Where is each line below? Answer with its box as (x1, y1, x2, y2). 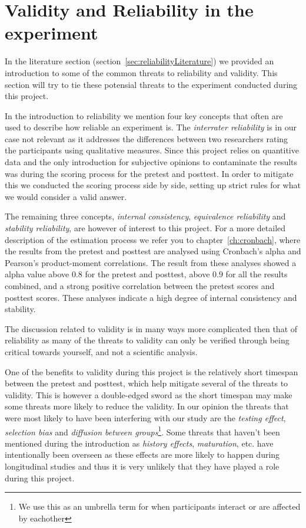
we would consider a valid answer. (5, 190, 127, 202)
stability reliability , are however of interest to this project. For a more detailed (5, 222, 286, 234)
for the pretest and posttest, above (85, 268, 210, 280)
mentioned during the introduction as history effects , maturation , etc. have (5, 437, 274, 449)
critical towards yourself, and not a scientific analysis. (5, 345, 198, 358)
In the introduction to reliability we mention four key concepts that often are (5, 109, 283, 122)
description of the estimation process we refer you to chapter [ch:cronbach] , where (5, 233, 301, 245)
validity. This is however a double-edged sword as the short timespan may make (5, 388, 292, 401)
